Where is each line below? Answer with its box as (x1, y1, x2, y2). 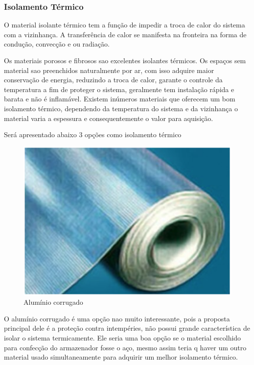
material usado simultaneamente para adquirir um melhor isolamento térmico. (4, 352, 238, 362)
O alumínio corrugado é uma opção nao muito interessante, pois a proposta (4, 313, 230, 323)
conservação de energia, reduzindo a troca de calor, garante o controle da (4, 74, 223, 85)
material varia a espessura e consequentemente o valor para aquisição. (4, 113, 213, 123)
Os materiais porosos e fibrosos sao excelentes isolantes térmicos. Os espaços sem (4, 55, 246, 65)
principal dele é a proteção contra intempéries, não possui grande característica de (4, 323, 251, 333)
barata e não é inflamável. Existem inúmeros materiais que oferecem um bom (4, 94, 235, 104)
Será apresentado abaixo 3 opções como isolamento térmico (4, 129, 182, 140)
